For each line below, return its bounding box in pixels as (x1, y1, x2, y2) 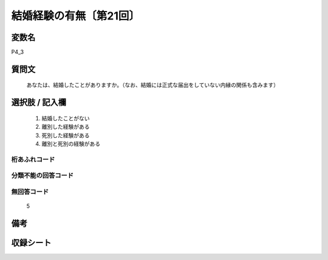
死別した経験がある (41, 131, 90, 139)
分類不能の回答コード (11, 171, 74, 180)
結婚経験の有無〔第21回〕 (11, 9, 140, 22)
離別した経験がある (41, 123, 90, 131)
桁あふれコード (11, 155, 55, 163)
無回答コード (11, 187, 49, 196)
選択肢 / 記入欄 (11, 97, 67, 108)
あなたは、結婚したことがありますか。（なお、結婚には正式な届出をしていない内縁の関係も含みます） (26, 81, 279, 89)
